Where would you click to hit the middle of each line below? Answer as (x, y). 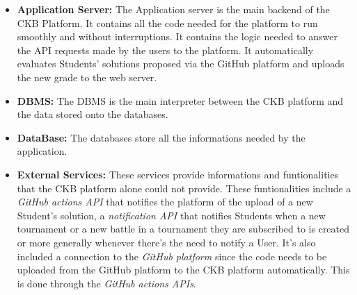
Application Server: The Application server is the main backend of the (173, 9)
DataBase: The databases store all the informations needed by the (161, 137)
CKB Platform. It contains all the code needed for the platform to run (167, 23)
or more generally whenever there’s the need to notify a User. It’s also (166, 242)
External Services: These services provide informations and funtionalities (178, 174)
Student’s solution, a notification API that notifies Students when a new (171, 215)
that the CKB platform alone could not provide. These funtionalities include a (184, 188)
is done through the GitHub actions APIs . (106, 283)
